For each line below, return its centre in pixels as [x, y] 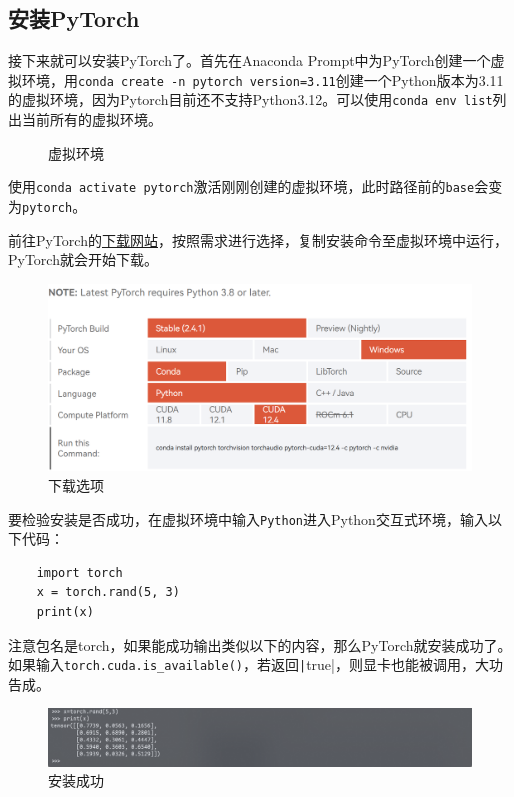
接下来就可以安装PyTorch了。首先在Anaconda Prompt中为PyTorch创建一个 [249, 60]
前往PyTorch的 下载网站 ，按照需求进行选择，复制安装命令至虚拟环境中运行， [258, 239]
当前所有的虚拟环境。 [91, 119]
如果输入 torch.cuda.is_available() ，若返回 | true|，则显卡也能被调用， [241, 664]
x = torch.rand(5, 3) [108, 592]
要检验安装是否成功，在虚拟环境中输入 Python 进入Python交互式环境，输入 [248, 518]
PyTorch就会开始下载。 [83, 259]
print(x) [65, 611]
